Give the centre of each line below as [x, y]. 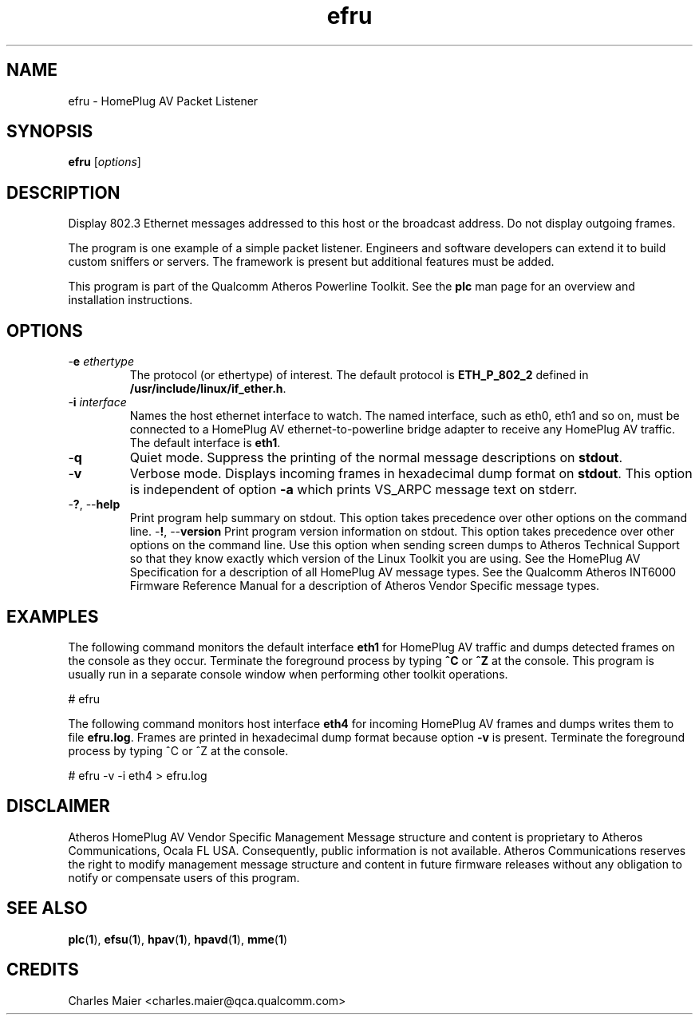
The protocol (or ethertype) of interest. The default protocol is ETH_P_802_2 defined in [359, 375]
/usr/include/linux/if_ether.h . [208, 389]
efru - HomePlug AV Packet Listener [163, 101]
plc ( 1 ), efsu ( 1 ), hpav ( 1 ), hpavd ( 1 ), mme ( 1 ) [178, 939]
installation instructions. [130, 300]
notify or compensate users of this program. [184, 877]
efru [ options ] [105, 162]
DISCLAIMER [58, 806]
